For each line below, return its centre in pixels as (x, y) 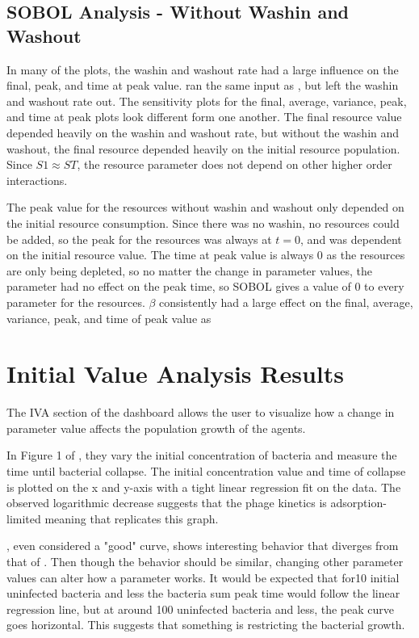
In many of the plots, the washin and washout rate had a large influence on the (203, 69)
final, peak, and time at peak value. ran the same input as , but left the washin (203, 85)
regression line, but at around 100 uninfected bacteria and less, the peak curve (201, 609)
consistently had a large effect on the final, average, (286, 302)
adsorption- (358, 503)
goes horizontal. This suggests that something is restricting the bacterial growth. (206, 625)
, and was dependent (351, 239)
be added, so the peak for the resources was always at (139, 239)
